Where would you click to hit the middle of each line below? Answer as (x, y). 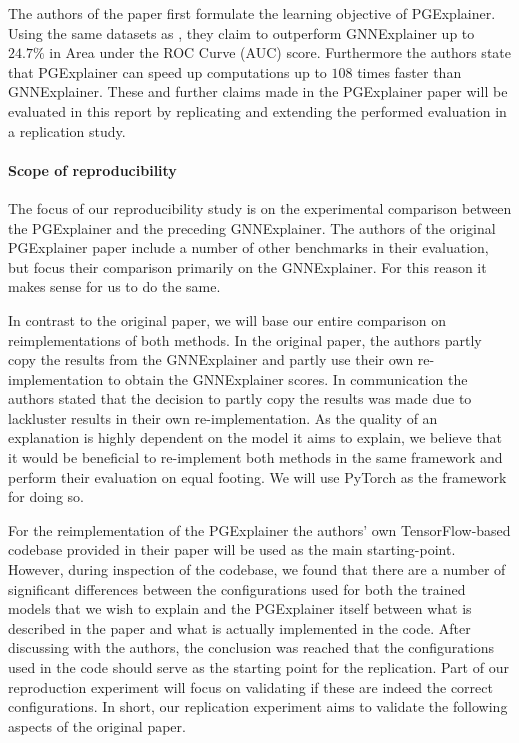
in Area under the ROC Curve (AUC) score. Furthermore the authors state (280, 52)
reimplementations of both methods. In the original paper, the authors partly (245, 339)
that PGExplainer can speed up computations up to (167, 71)
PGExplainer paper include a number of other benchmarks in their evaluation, (248, 247)
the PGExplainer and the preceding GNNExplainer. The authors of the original (252, 227)
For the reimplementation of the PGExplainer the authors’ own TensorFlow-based (259, 529)
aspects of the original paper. (97, 725)
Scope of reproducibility (92, 169)
